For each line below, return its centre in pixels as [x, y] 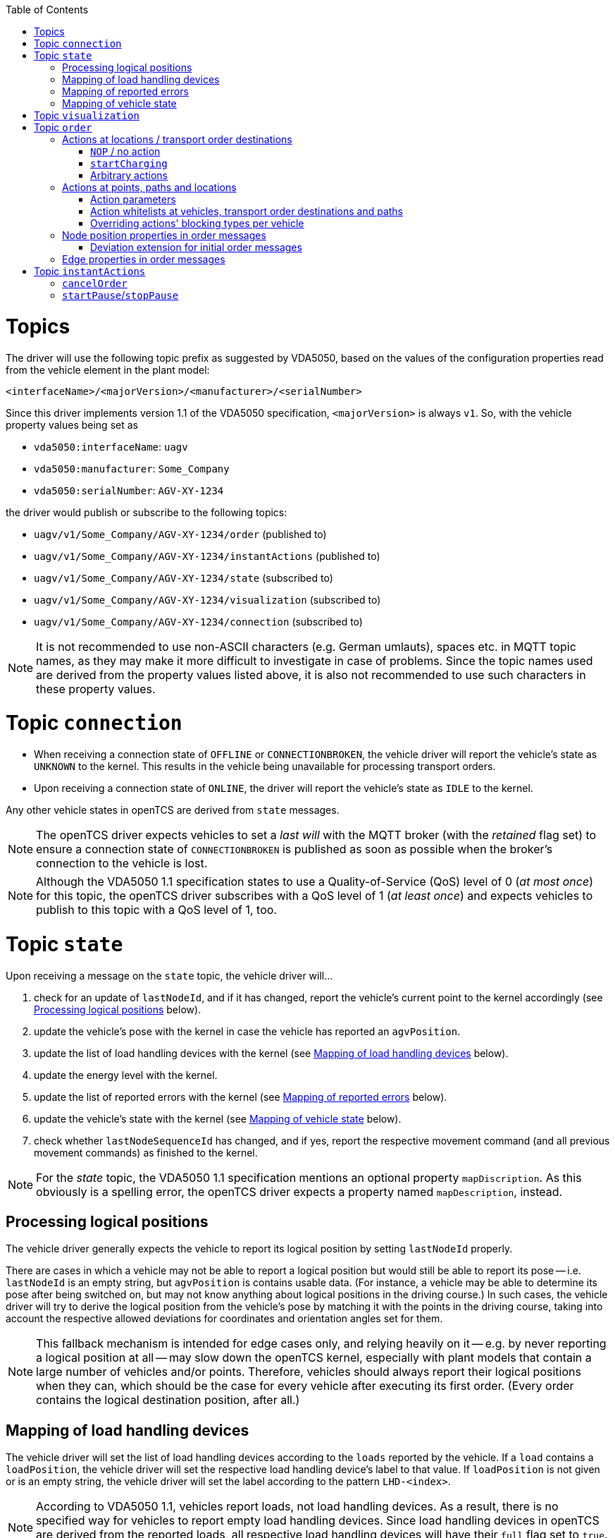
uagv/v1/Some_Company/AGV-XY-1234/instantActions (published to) [207, 556]
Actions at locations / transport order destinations [177, 139]
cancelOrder [95, 283]
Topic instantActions [90, 271]
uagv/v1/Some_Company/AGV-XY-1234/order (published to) [180, 534]
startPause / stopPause [120, 295]
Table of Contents [47, 10]
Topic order [63, 127]
